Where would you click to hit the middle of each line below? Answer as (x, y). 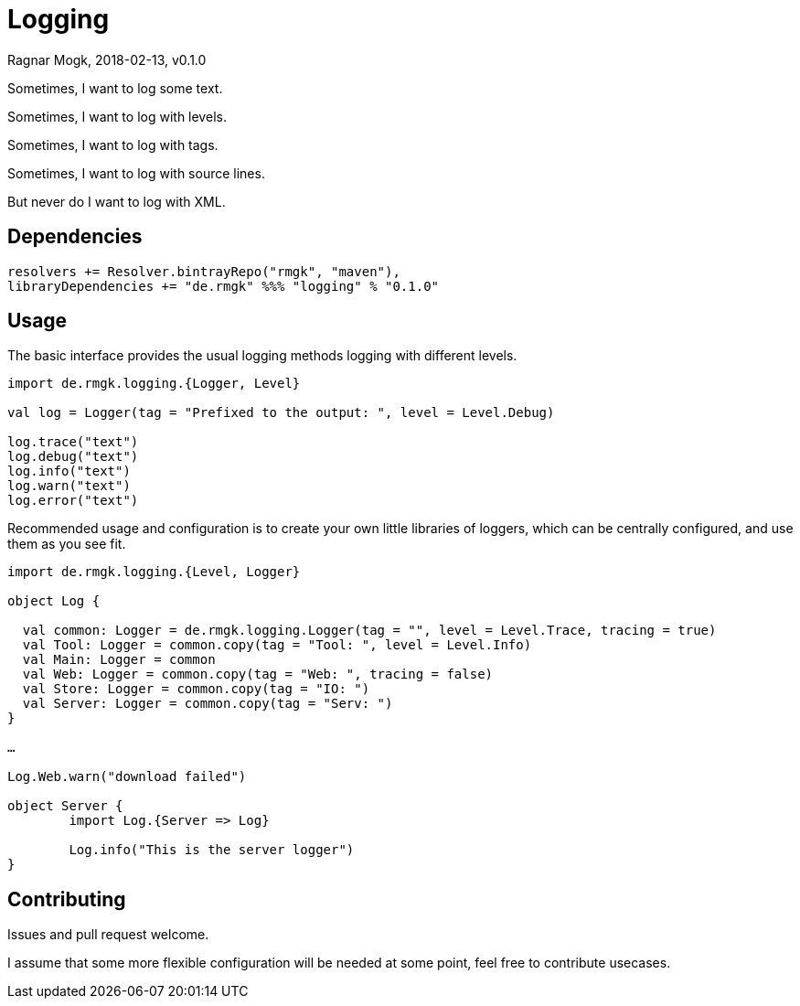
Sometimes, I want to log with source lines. (136, 173)
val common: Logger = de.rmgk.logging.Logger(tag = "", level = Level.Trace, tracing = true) (369, 631)
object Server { (65, 806)
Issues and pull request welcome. (108, 935)
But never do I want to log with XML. (117, 201)
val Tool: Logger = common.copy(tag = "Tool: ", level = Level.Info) (277, 645)
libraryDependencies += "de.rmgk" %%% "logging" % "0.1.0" (224, 286)
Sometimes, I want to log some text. (115, 88)
